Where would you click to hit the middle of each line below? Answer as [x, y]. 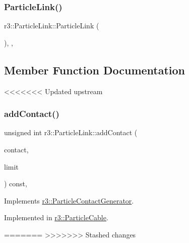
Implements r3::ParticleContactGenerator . [69, 200]
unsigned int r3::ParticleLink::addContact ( [71, 132]
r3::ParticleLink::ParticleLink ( [52, 26]
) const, [16, 184]
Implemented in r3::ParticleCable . [56, 217]
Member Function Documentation [95, 70]
